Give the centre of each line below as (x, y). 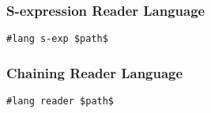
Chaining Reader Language (95, 72)
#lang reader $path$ (60, 102)
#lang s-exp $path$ (57, 39)
